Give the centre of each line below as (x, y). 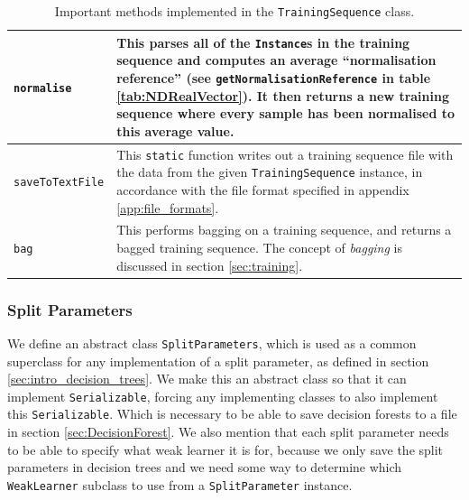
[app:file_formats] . (168, 207)
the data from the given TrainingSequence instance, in (270, 172)
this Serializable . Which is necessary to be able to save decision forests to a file (232, 414)
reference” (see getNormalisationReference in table (274, 77)
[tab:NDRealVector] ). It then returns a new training (283, 95)
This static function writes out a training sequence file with (285, 154)
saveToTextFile (59, 183)
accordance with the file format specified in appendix (263, 189)
